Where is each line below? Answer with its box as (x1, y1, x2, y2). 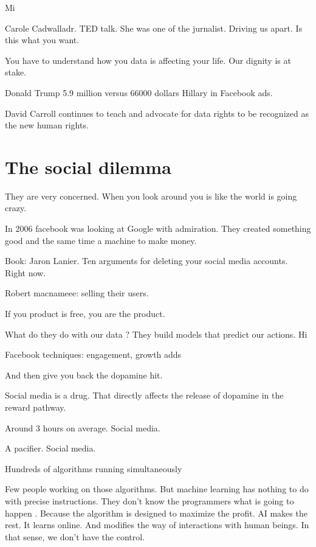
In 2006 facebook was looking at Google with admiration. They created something (5, 222, 311, 235)
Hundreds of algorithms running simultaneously (5, 462, 182, 475)
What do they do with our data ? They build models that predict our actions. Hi (5, 327, 307, 340)
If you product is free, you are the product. (5, 307, 165, 320)
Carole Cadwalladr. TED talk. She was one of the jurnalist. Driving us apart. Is (5, 21, 303, 34)
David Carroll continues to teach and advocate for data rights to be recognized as (5, 106, 309, 119)
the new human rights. (5, 119, 89, 131)
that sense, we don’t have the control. (5, 530, 145, 543)
